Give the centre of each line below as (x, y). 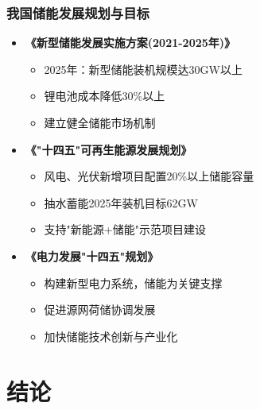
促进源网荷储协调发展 (100, 309)
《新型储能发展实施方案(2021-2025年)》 (130, 43)
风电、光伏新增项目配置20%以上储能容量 (149, 176)
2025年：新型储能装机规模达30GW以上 (143, 69)
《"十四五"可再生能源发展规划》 (109, 149)
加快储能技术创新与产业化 (111, 336)
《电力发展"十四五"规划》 (92, 255)
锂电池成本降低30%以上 (105, 96)
